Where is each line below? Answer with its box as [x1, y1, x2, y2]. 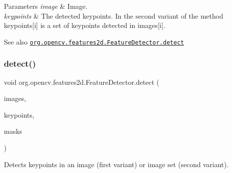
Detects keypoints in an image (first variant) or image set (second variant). [4, 159, 229, 169]
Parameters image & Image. [4, 1, 88, 11]
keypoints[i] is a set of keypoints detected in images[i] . [4, 20, 165, 30]
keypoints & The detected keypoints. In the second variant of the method [4, 10, 223, 21]
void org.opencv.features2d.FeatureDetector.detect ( [4, 76, 160, 87]
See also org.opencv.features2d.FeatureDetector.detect [4, 36, 184, 47]
